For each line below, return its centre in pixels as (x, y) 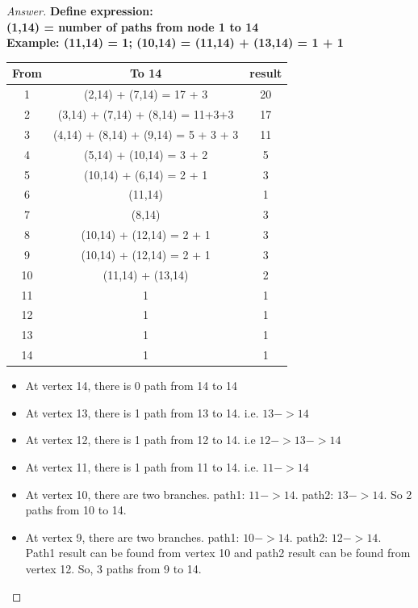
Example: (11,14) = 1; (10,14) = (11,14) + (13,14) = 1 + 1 (175, 42)
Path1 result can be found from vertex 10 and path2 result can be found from (218, 553)
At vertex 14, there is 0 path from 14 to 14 (132, 386)
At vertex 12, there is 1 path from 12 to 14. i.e (140, 440)
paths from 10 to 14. (76, 510)
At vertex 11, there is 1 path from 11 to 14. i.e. (142, 466)
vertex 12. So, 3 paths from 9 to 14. (113, 568)
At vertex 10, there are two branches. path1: (135, 494)
